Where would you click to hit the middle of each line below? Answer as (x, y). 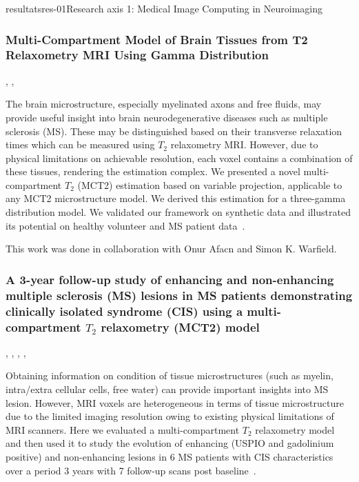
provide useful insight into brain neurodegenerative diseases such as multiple (167, 117)
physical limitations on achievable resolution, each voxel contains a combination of (179, 158)
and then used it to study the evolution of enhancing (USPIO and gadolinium (170, 443)
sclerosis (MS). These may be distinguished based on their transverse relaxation (174, 131)
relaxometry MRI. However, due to (244, 144)
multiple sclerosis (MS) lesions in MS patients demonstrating (179, 295)
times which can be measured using (80, 144)
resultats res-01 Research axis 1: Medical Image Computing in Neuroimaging (164, 8)
